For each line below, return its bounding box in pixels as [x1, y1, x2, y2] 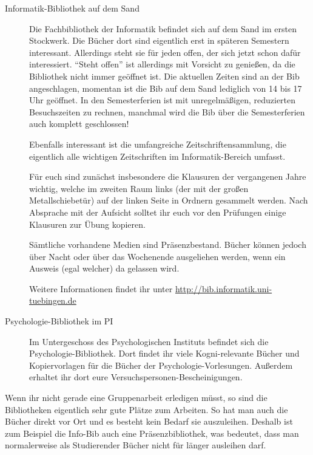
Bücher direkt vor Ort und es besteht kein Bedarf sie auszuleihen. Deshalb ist [5, 415, 293, 428]
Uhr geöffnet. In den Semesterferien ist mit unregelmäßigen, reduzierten [29, 94, 296, 106]
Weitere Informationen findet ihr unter [29, 282, 173, 295]
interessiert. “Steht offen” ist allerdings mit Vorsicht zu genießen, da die [29, 58, 295, 70]
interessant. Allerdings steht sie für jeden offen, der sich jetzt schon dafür [29, 46, 301, 58]
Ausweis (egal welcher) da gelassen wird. [29, 262, 180, 275]
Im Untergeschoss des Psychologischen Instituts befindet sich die [29, 335, 269, 347]
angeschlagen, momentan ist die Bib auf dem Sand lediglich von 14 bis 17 [29, 81, 302, 94]
